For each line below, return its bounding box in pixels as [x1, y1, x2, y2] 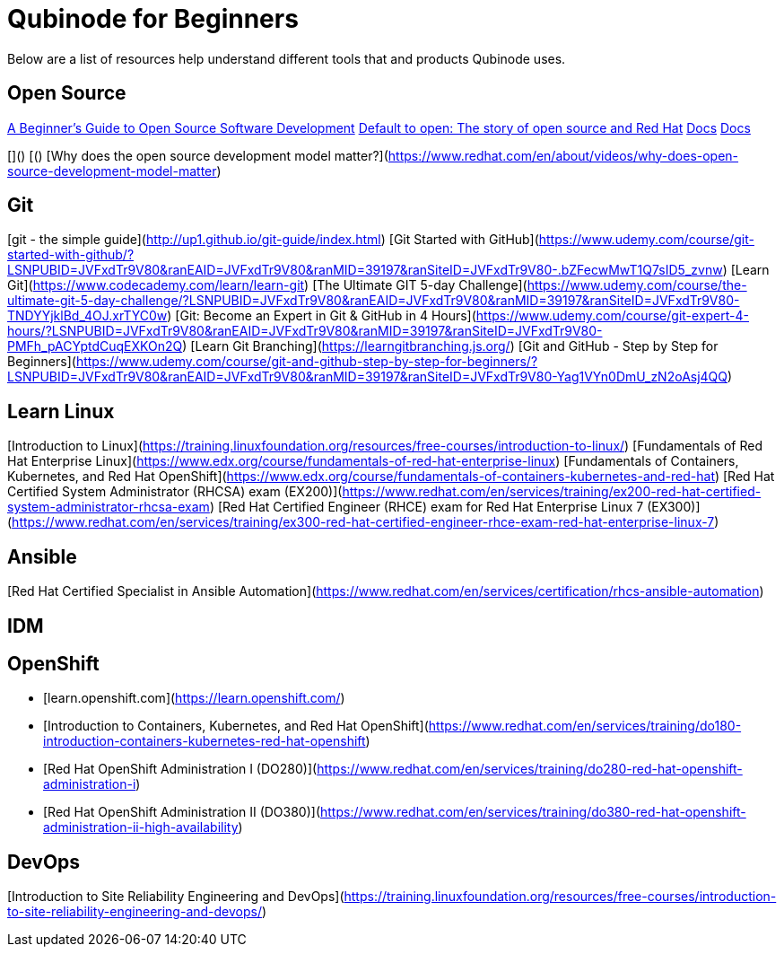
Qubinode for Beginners [7, 4, 299, 34]
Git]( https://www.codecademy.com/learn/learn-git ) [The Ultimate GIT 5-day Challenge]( [7, 277, 527, 293]
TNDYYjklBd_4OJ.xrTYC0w [7, 308, 168, 324]
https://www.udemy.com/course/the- [527, 277, 747, 293]
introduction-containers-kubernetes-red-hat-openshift [43, 733, 366, 749]
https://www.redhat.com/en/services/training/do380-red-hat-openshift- [320, 804, 746, 820]
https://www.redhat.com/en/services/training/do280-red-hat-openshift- [317, 761, 743, 777]
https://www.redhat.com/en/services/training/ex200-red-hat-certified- [342, 484, 762, 500]
